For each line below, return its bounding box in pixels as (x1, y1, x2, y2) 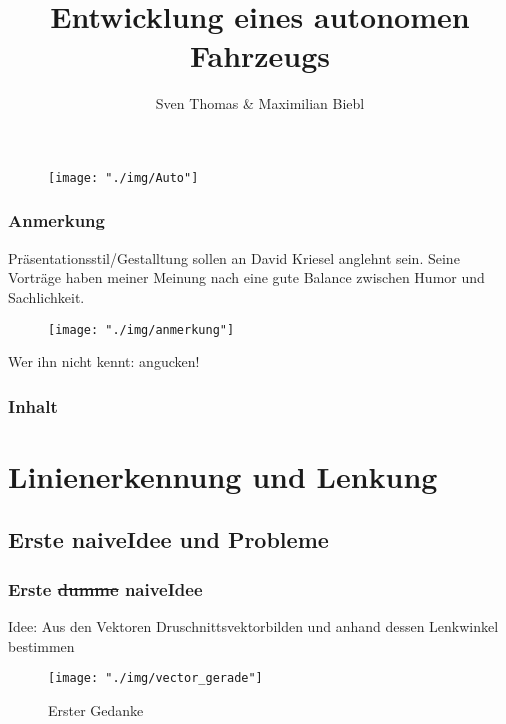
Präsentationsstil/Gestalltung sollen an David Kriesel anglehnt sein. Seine (8, 247, 460, 268)
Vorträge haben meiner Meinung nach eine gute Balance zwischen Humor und (8, 267, 485, 288)
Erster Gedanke (48, 699, 144, 720)
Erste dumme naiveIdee (8, 576, 203, 601)
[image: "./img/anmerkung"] (48, 322, 235, 337)
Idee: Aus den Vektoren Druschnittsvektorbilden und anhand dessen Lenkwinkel (8, 616, 499, 637)
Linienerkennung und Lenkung (8, 455, 438, 496)
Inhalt (8, 393, 58, 418)
